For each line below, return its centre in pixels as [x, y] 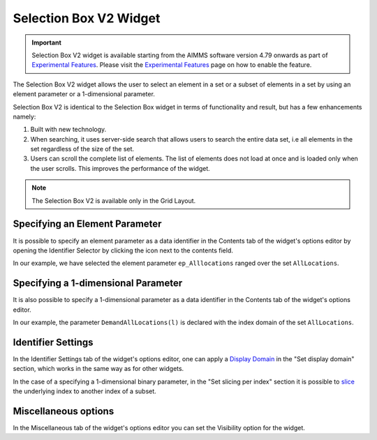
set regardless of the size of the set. [82, 149]
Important [47, 43]
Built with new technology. [68, 130]
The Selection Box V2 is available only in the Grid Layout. [114, 200]
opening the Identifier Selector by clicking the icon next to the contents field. [123, 250]
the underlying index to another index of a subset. [84, 391]
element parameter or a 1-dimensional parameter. [84, 94]
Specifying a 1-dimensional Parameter [98, 283]
